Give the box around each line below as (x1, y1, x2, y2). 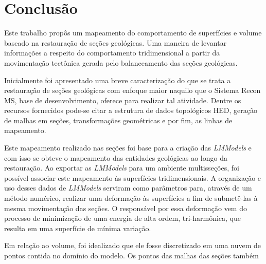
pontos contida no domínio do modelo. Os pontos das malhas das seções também (4, 250, 259, 260)
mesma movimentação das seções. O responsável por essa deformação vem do (4, 202, 247, 213)
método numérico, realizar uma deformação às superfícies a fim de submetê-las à (4, 193, 258, 203)
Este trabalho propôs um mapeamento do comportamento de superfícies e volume (4, 27, 262, 38)
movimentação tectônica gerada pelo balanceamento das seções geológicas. (4, 57, 238, 68)
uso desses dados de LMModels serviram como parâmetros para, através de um (4, 182, 252, 193)
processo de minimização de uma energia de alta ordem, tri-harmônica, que (4, 213, 241, 223)
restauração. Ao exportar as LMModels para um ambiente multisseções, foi (4, 162, 239, 173)
